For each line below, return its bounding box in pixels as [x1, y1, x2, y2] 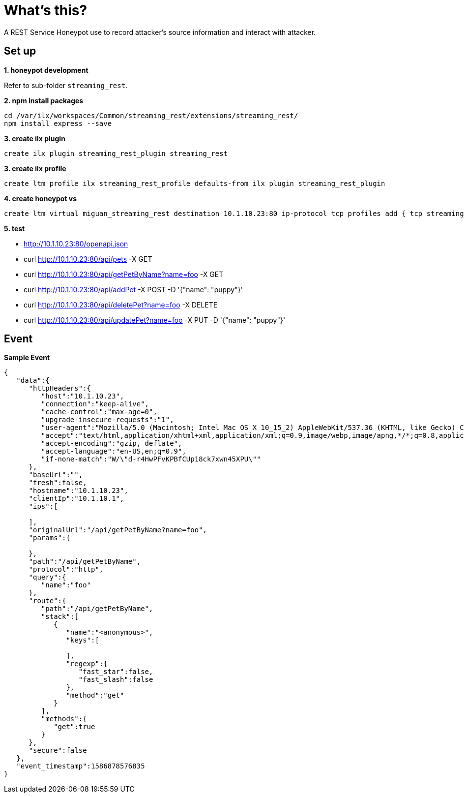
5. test [4, 224, 25, 233]
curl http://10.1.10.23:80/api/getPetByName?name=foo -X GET [24, 270, 224, 278]
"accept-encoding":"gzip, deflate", [41, 439, 182, 448]
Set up [4, 45, 36, 58]
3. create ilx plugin [4, 134, 65, 143]
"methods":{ [41, 715, 87, 723]
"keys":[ [66, 636, 99, 644]
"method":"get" [66, 691, 124, 700]
